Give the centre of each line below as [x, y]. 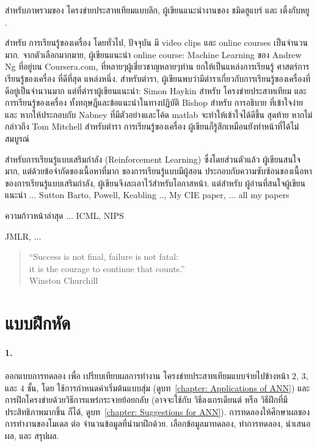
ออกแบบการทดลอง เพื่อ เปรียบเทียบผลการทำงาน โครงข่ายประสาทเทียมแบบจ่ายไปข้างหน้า [147, 376]
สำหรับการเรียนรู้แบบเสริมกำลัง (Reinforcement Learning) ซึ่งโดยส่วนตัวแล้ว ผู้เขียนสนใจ [153, 159]
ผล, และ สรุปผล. [32, 436]
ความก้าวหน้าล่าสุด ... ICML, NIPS [64, 215]
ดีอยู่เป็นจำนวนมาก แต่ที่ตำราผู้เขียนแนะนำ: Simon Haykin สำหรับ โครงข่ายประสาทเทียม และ [156, 90]
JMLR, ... [23, 236]
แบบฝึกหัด [38, 323]
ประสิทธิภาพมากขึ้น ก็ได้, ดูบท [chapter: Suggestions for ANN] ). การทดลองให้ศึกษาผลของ [158, 411]
